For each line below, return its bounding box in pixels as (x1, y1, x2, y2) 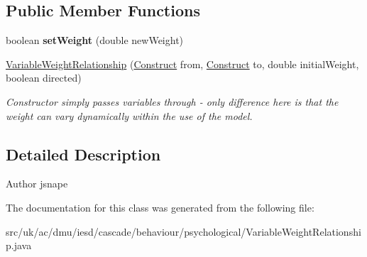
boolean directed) (6, 70, 82, 85)
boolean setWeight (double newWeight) (6, 33, 184, 48)
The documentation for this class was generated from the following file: (6, 199, 314, 214)
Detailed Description (6, 143, 161, 165)
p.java (6, 238, 32, 253)
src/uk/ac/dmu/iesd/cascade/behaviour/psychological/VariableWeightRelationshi (6, 224, 361, 239)
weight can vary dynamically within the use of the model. (6, 108, 253, 123)
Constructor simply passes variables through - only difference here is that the (6, 94, 339, 109)
